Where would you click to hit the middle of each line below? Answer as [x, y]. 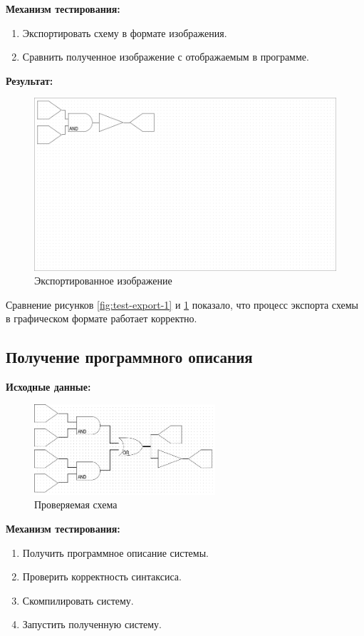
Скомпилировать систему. [78, 600]
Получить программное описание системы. [115, 552]
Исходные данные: [48, 387]
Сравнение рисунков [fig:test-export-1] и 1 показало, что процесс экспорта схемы [182, 304]
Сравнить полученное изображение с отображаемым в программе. [166, 57]
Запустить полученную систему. [92, 624]
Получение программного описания [129, 357]
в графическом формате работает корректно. [102, 318]
